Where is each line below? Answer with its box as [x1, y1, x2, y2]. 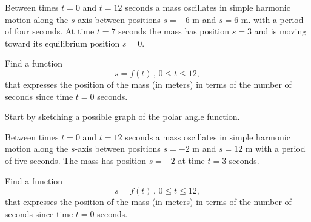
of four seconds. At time [5, 25, 95, 38]
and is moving [254, 25, 307, 38]
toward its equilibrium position [5, 36, 120, 49]
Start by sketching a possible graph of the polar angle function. [5, 110, 240, 123]
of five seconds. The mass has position [5, 154, 146, 166]
